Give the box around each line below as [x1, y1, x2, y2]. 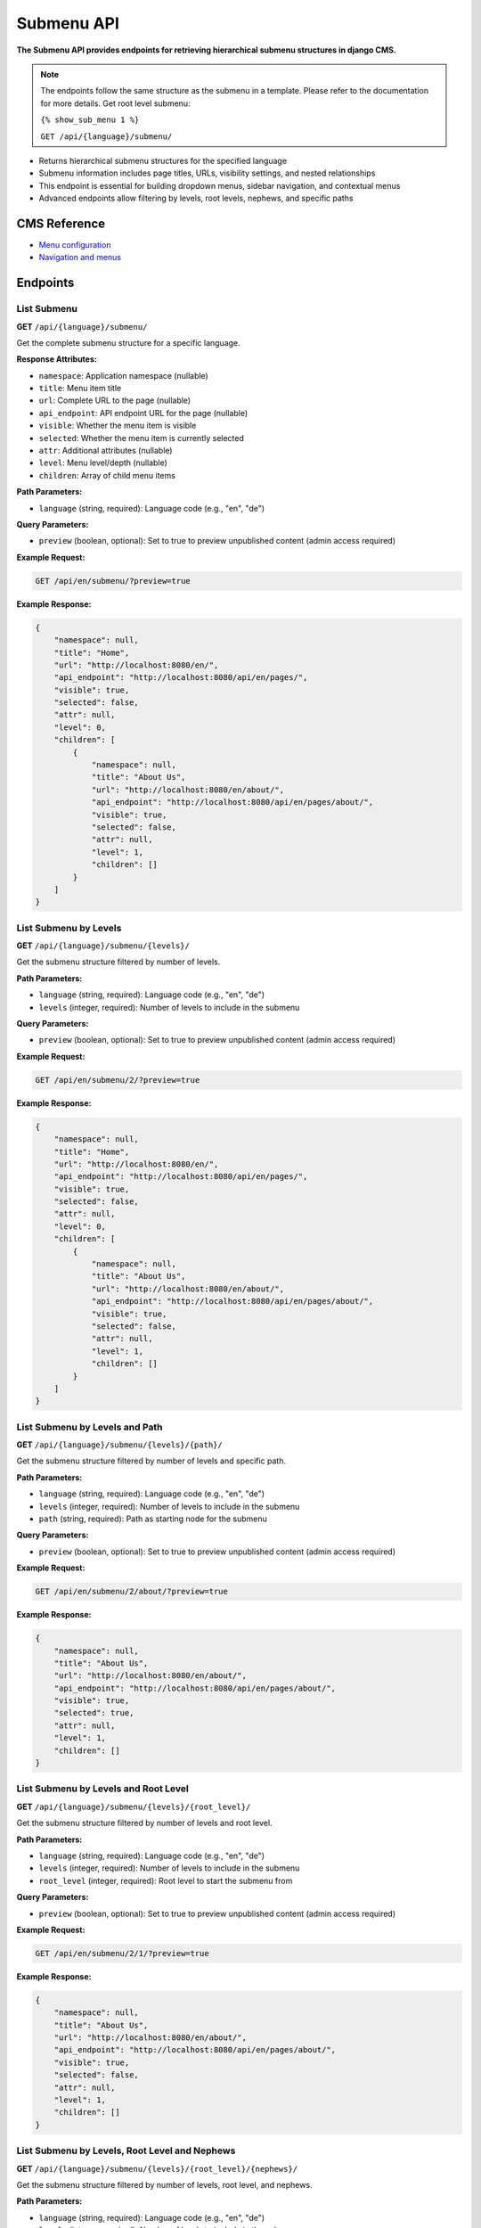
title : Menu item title [38, 383, 122, 394]
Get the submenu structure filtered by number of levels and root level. [16, 1818, 273, 1829]
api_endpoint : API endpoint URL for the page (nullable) [38, 407, 249, 418]
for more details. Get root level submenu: [40, 98, 191, 109]
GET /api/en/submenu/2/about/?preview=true [35, 1586, 229, 1597]
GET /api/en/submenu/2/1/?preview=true [35, 1948, 209, 1958]
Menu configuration [38, 239, 111, 250]
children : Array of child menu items [38, 470, 175, 480]
